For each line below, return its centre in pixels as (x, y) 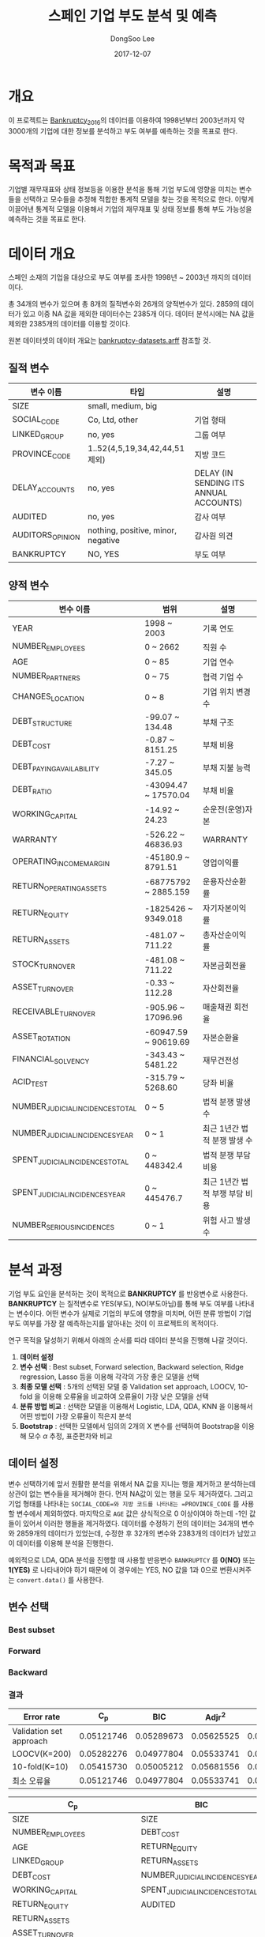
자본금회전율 (224, 965)
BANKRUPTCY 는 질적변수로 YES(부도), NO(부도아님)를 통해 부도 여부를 (121, 1303)
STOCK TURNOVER (44, 965)
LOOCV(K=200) (42, 1754)
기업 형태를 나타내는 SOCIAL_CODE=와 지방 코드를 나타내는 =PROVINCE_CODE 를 (124, 1503)
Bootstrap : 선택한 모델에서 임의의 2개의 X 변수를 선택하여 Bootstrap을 (130, 1426)
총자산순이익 (224, 935)
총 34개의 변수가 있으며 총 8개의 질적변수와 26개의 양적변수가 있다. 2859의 (124, 304)
